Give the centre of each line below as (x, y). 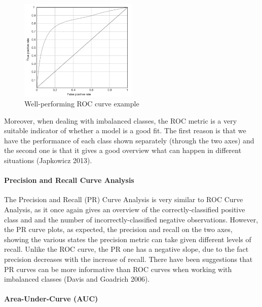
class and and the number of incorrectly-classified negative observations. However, (131, 219)
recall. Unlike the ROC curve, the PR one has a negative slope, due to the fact (126, 249)
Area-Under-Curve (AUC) (51, 299)
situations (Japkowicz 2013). (48, 160)
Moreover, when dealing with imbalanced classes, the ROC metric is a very (121, 120)
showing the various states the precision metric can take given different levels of (128, 239)
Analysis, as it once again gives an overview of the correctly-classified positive (125, 209)
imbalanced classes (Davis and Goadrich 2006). (77, 279)
